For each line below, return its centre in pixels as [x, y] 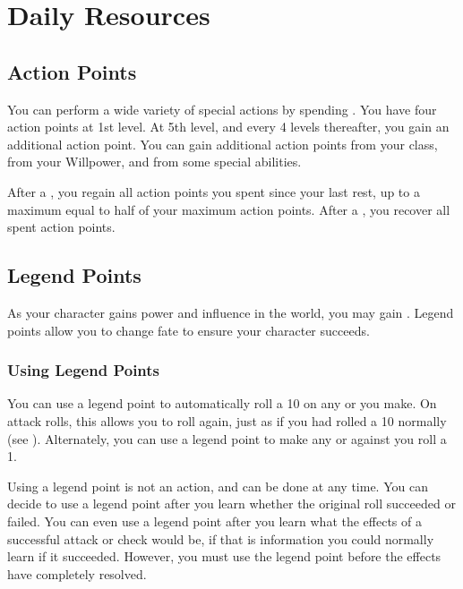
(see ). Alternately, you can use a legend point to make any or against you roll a [227, 438]
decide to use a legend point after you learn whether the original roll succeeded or [231, 504]
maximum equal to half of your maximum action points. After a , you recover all [229, 209]
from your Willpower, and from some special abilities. [154, 162]
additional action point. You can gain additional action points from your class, [223, 144]
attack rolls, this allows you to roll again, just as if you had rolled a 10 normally [227, 420]
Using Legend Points [84, 370]
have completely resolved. [77, 573]
